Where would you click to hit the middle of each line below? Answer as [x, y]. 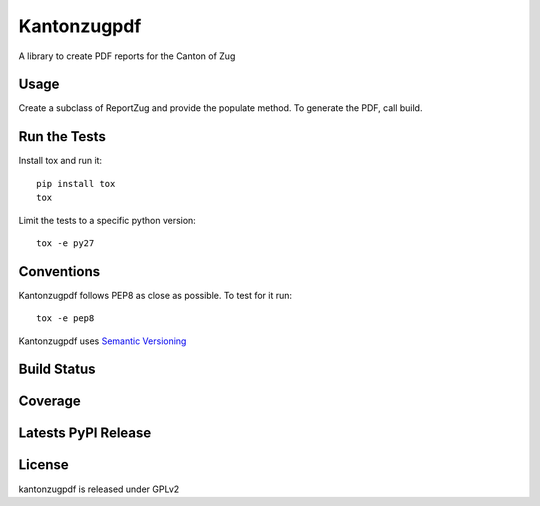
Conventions [59, 271]
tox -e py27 [65, 243]
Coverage [49, 401]
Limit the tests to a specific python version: [107, 220]
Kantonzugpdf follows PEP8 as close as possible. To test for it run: [155, 295]
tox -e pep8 [65, 318]
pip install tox [76, 183]
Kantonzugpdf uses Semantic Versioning [102, 341]
